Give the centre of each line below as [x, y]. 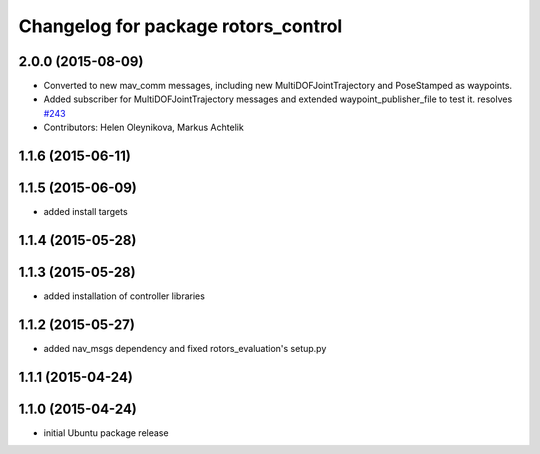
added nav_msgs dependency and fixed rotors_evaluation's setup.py [185, 348]
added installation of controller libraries [124, 296]
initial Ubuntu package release [106, 432]
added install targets [86, 212]
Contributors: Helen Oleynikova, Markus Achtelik [143, 127]
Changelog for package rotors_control [180, 26]
